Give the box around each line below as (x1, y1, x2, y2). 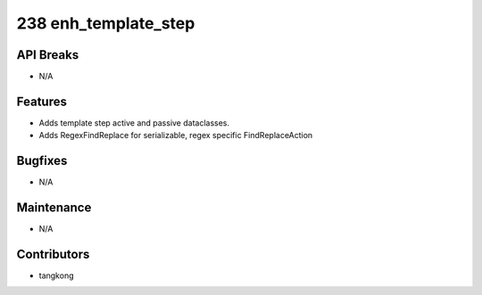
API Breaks (16, 47, 79, 62)
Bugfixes (16, 153, 68, 168)
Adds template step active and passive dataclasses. (38, 117, 230, 128)
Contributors (16, 246, 90, 262)
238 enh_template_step (16, 13, 195, 33)
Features (16, 94, 67, 109)
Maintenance (16, 201, 92, 216)
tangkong (38, 270, 74, 281)
